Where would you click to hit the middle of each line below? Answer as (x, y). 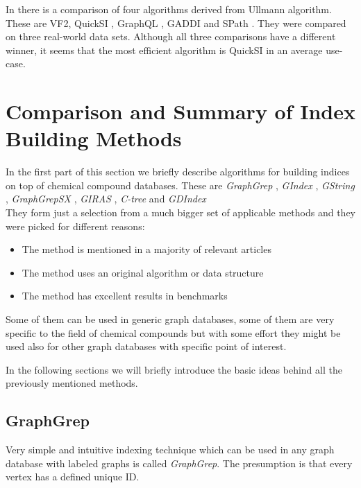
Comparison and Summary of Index (181, 111)
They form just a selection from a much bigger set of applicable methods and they (181, 212)
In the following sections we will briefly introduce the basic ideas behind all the (174, 369)
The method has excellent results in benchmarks (125, 296)
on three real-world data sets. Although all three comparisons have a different (171, 36)
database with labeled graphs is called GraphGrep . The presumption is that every (179, 463)
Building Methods (94, 138)
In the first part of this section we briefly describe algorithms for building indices (178, 172)
